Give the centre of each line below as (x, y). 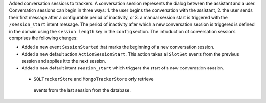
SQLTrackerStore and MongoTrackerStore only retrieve (94, 79)
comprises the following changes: (44, 38)
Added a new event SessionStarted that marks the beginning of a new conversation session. (118, 47)
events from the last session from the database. (82, 90)
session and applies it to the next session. (64, 61)
